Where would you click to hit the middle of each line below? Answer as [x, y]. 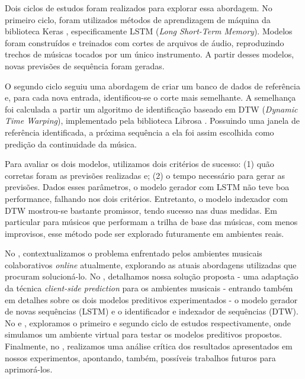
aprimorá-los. [29, 369]
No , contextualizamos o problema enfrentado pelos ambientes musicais [134, 253]
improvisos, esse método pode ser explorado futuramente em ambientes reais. [145, 233]
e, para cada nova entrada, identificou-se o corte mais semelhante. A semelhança [150, 97]
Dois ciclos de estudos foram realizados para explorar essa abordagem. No [139, 8]
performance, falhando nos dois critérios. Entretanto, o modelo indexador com [146, 198]
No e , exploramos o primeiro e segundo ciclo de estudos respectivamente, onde [148, 322]
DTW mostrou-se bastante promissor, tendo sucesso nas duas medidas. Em [141, 210]
